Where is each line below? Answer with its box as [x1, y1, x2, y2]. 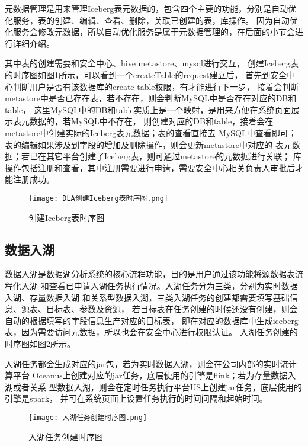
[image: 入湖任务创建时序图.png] [28, 413, 147, 422]
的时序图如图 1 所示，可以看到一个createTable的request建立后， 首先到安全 [5, 68, 287, 81]
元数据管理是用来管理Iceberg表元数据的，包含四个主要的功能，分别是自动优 [5, 2, 297, 14]
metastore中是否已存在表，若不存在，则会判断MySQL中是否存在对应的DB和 [5, 92, 297, 104]
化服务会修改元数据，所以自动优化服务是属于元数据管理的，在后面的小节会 [5, 25, 295, 38]
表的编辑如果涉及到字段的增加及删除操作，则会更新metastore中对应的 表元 [5, 138, 292, 150]
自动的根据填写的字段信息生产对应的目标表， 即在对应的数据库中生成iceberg [5, 314, 299, 326]
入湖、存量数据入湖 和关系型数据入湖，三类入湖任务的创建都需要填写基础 [5, 291, 290, 303]
